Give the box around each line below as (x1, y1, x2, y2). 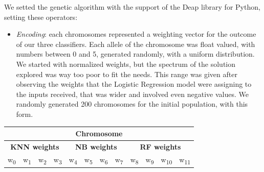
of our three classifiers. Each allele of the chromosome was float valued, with (16, 38, 255, 49)
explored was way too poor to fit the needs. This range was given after (16, 68, 237, 79)
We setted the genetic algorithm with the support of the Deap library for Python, (4, 2, 260, 12)
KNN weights (10, 141, 59, 152)
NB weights (75, 141, 117, 152)
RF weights (140, 141, 181, 152)
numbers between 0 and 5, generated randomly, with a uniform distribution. (16, 48, 255, 59)
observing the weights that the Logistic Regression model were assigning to (16, 79, 252, 89)
